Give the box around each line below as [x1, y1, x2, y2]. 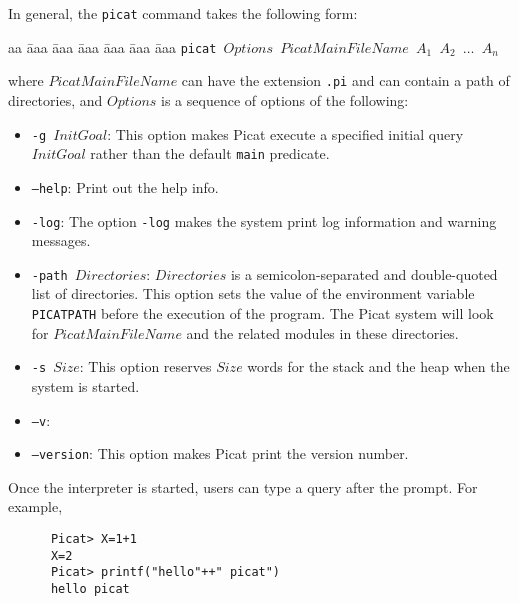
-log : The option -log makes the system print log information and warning [31, 210, 497, 231]
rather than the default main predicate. [90, 143, 330, 164]
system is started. [31, 375, 140, 396]
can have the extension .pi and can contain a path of [181, 70, 510, 91]
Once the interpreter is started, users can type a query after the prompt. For [8, 476, 478, 497]
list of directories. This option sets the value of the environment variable [31, 283, 475, 304]
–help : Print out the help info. [31, 176, 219, 197]
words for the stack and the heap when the [247, 356, 510, 377]
